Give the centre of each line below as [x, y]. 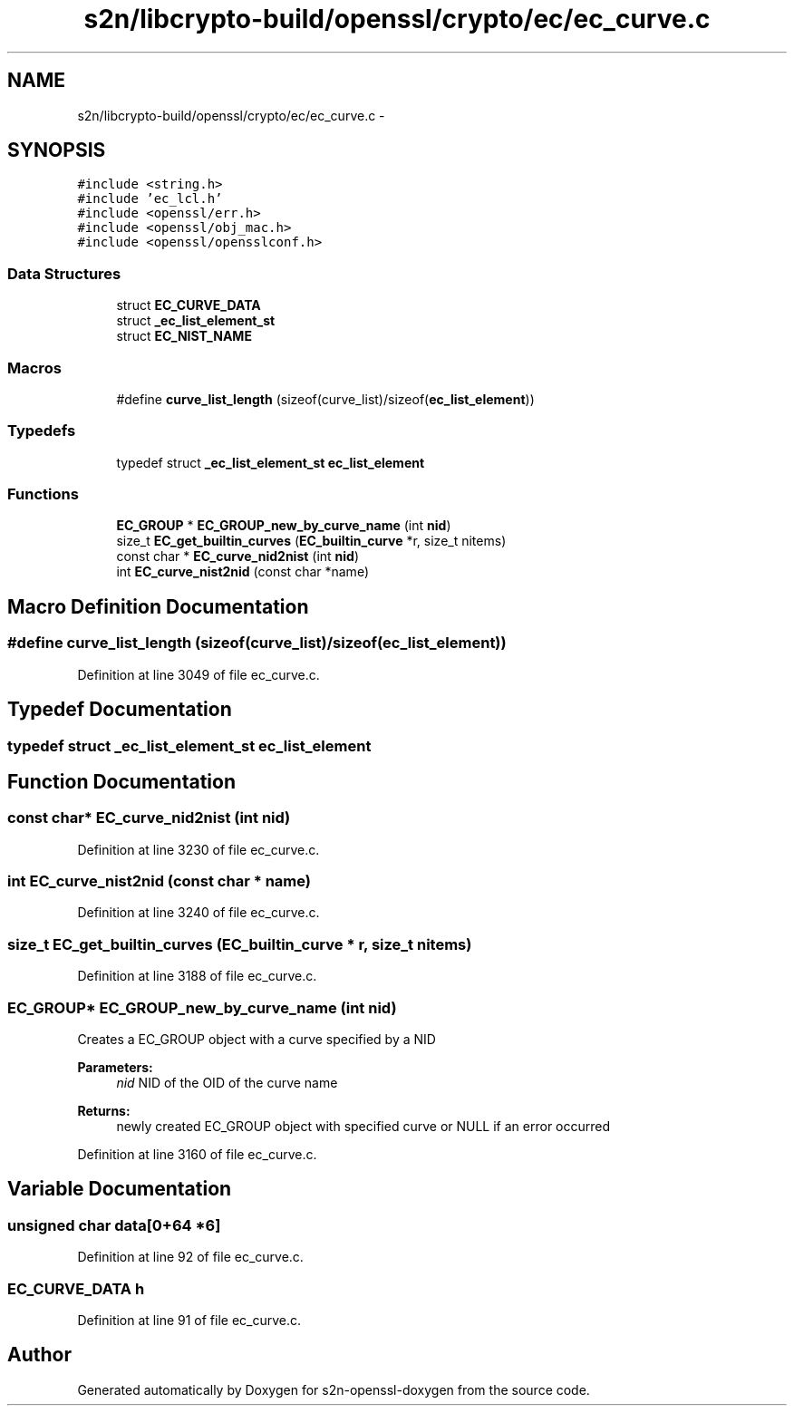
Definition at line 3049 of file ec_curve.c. [198, 674]
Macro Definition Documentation [158, 606]
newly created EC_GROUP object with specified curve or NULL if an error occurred [363, 1126]
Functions [43, 494]
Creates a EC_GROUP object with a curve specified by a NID [257, 1039]
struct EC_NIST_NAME [184, 336]
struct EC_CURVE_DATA [189, 305]
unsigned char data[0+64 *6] [114, 1225]
